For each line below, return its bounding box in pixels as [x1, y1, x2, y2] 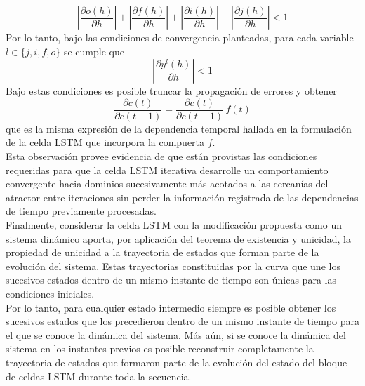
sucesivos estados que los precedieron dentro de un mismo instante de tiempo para [6, 314, 359, 328]
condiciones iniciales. [6, 286, 95, 300]
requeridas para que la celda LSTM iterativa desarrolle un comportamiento [6, 162, 328, 177]
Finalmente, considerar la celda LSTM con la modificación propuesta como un [6, 218, 342, 232]
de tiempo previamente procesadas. [6, 204, 157, 218]
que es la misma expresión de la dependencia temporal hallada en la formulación [6, 121, 352, 135]
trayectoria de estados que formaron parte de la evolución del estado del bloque [6, 354, 347, 369]
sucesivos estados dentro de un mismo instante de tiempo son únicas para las [6, 272, 336, 287]
